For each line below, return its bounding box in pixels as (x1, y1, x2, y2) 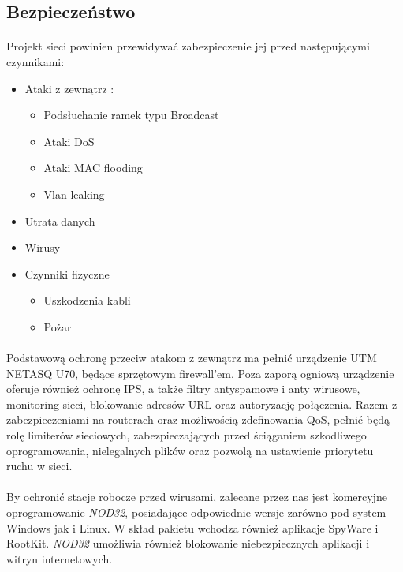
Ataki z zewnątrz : (24, 80, 114, 96)
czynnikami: (6, 53, 65, 69)
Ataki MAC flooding (43, 159, 143, 176)
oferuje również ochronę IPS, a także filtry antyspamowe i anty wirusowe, (6, 380, 360, 397)
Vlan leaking (43, 185, 105, 202)
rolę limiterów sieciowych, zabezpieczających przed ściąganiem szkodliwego (6, 427, 367, 443)
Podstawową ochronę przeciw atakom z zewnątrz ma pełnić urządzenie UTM (6, 350, 377, 366)
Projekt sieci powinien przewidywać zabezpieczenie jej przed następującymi (6, 38, 370, 54)
